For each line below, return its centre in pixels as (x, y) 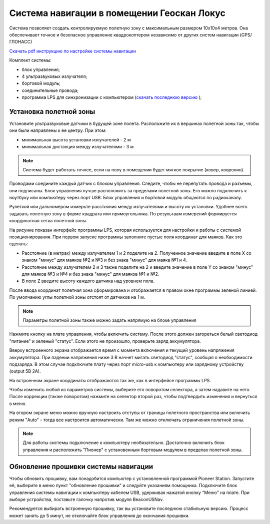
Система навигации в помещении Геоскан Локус (117, 13)
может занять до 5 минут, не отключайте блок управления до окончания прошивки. (99, 516)
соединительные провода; (50, 90)
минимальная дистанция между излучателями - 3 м (78, 147)
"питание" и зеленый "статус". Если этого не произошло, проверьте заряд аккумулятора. (105, 341)
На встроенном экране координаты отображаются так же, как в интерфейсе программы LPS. (110, 380)
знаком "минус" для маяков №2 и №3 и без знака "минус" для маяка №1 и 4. (104, 260)
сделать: (19, 244)
